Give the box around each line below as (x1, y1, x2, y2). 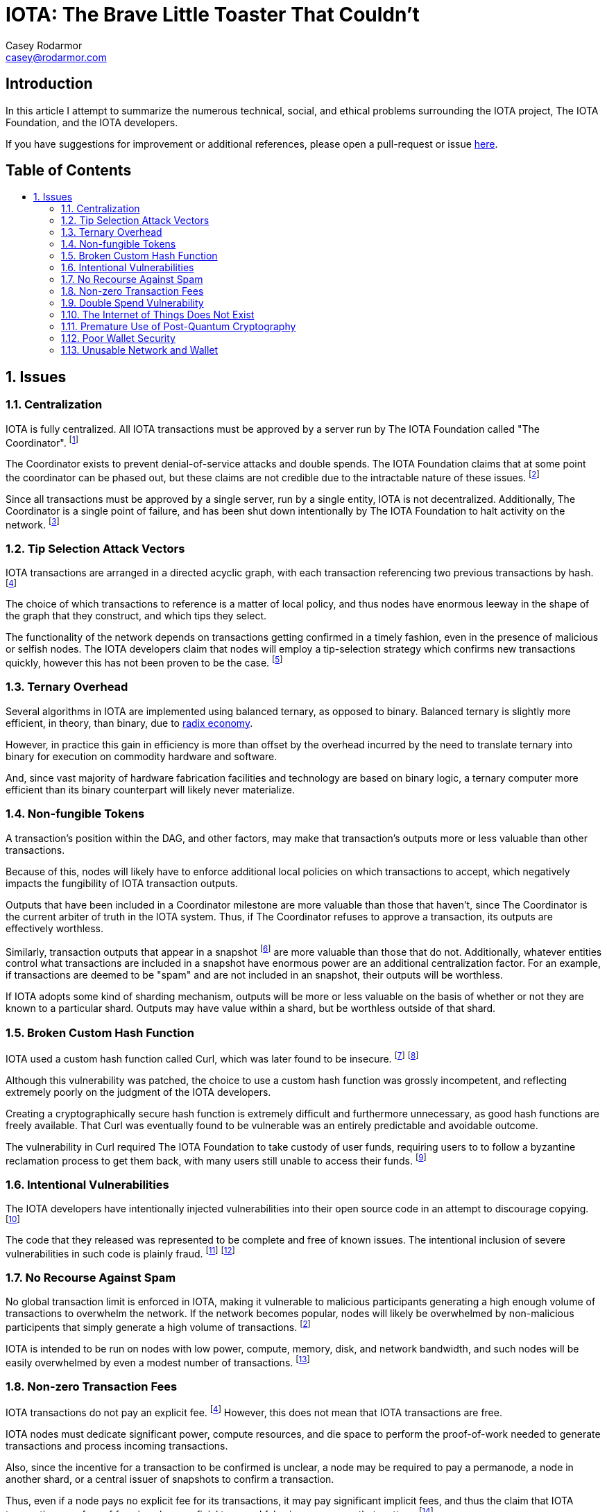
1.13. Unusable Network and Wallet (61, 344, 219, 356)
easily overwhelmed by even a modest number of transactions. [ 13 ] (6, 1355, 310, 1368)
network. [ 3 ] (6, 516, 60, 531)
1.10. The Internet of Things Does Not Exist (61, 309, 255, 321)
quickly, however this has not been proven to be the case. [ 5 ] (6, 655, 283, 669)
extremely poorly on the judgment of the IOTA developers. (6, 1085, 271, 1098)
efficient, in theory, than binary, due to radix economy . (6, 716, 253, 729)
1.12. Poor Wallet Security (61, 332, 176, 345)
